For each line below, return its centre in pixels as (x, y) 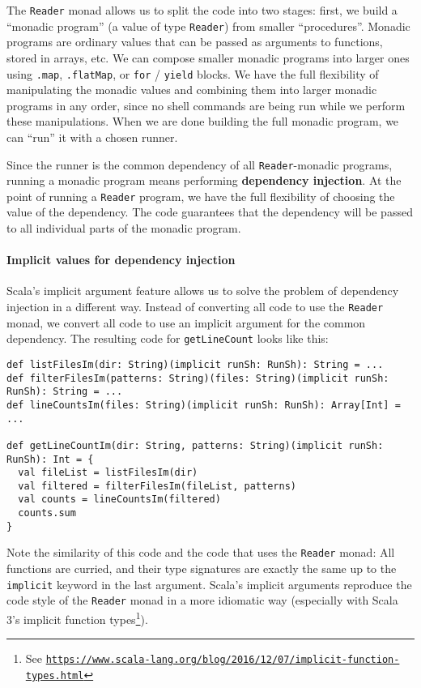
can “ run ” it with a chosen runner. (92, 137)
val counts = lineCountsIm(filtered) (119, 500)
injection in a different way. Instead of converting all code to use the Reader (195, 307)
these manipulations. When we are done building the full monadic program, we (203, 121)
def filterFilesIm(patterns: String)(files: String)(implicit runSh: (198, 378)
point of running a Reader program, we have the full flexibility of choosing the (201, 196)
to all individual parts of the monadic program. (124, 228)
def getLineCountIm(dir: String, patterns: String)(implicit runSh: (195, 445)
